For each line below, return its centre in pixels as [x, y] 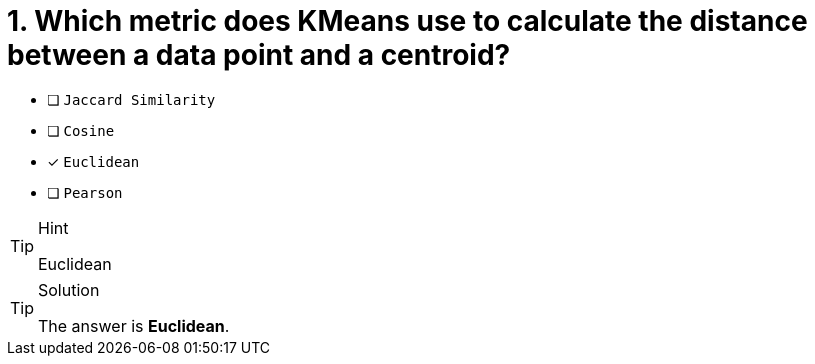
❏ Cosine [81, 130]
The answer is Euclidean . [134, 325]
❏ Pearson [85, 192]
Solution [69, 289]
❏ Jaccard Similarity [131, 99]
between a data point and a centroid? [259, 55]
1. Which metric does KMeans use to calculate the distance [407, 21]
